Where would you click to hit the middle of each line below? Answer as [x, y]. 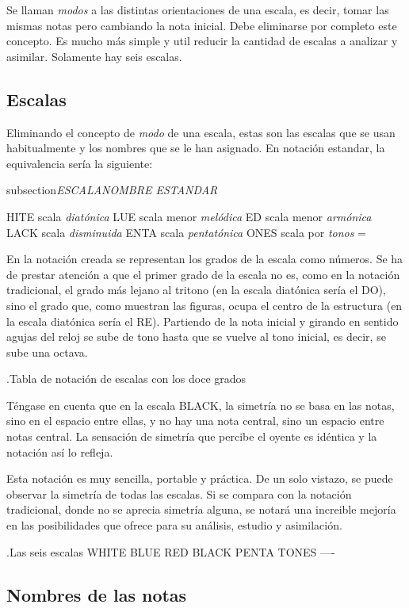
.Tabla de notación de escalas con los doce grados [126, 379]
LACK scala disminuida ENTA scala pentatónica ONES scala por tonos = [187, 232]
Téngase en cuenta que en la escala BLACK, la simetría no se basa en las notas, [201, 405]
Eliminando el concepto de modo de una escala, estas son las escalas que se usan [201, 132]
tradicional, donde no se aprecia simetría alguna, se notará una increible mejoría [201, 509]
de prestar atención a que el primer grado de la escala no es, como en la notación [203, 274]
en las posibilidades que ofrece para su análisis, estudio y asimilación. [174, 525]
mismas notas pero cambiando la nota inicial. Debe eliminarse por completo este [202, 25]
